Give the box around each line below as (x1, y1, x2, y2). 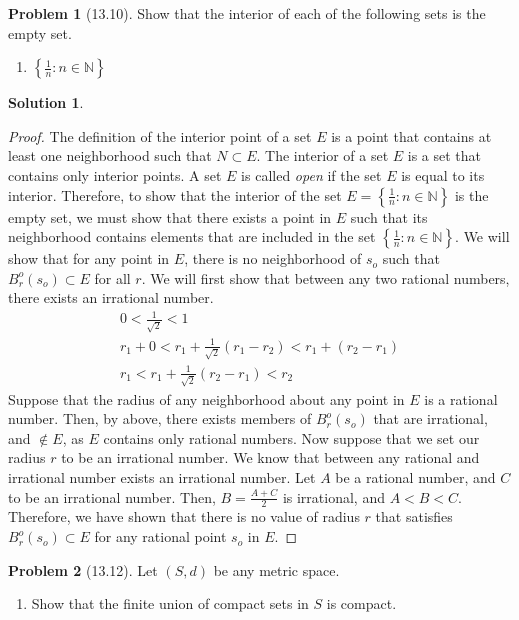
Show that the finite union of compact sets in (31, 593, 309, 614)
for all (94, 267, 131, 288)
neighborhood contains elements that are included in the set (8, 226, 376, 247)
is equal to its (401, 164, 485, 185)
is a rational (424, 388, 498, 409)
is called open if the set (241, 164, 382, 185)
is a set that (407, 145, 482, 166)
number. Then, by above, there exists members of (8, 408, 312, 429)
